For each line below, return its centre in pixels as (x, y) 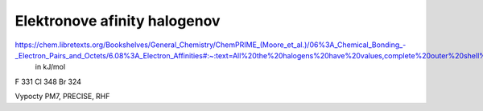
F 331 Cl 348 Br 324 (48, 81)
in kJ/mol (50, 67)
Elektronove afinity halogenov (118, 21)
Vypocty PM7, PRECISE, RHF (62, 97)
